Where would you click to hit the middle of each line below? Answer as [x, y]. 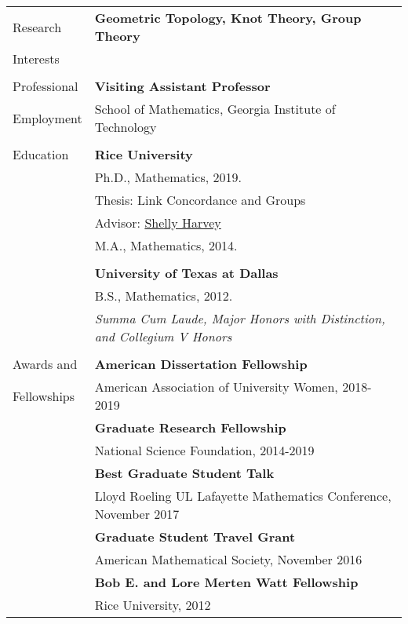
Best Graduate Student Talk [184, 473]
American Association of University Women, [216, 387]
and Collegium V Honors [163, 336]
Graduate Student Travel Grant [195, 536]
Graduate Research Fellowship [190, 427]
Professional [46, 86]
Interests [36, 58]
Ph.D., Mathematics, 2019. [168, 177]
